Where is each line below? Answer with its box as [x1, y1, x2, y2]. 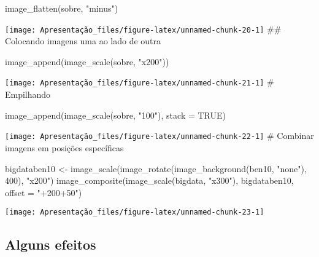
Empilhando [5, 88, 51, 101]
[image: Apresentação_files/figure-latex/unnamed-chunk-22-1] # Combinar [5, 129, 314, 142]
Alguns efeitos [5, 235, 96, 254]
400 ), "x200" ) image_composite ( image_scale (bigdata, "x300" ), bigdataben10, [5, 174, 294, 187]
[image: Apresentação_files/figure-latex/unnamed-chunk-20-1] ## [5, 22, 282, 35]
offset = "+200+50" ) [5, 186, 82, 199]
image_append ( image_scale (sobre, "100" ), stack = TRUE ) [5, 108, 226, 121]
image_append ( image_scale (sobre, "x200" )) [5, 55, 169, 68]
